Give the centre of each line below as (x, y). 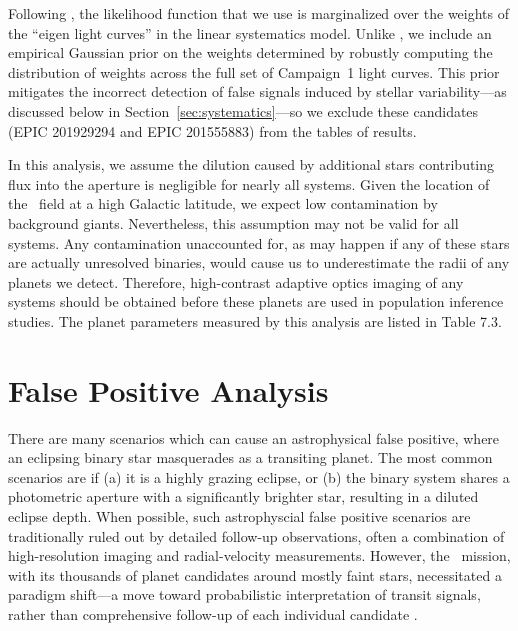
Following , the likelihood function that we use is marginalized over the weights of (259, 13)
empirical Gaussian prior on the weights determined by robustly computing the (250, 52)
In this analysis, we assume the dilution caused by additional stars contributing (251, 164)
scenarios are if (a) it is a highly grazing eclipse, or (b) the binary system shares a (259, 476)
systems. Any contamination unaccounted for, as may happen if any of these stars (259, 242)
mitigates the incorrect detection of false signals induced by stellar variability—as (257, 91)
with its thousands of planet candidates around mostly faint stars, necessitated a (255, 574)
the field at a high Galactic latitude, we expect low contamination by (223, 203)
